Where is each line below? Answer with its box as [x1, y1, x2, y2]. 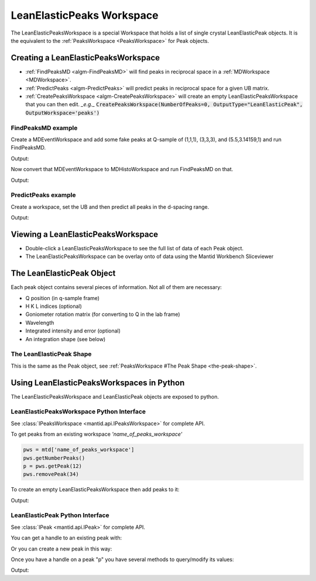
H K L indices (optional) [25, 303, 82, 310]
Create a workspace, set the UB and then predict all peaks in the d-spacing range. [11, 203, 209, 210]
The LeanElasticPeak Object [11, 269, 116, 278]
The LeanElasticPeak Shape [11, 350, 92, 358]
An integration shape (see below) [25, 335, 106, 342]
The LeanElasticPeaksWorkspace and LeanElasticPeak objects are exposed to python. [11, 393, 219, 400]
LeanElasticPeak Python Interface [11, 511, 109, 519]
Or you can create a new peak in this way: [11, 545, 112, 552]
